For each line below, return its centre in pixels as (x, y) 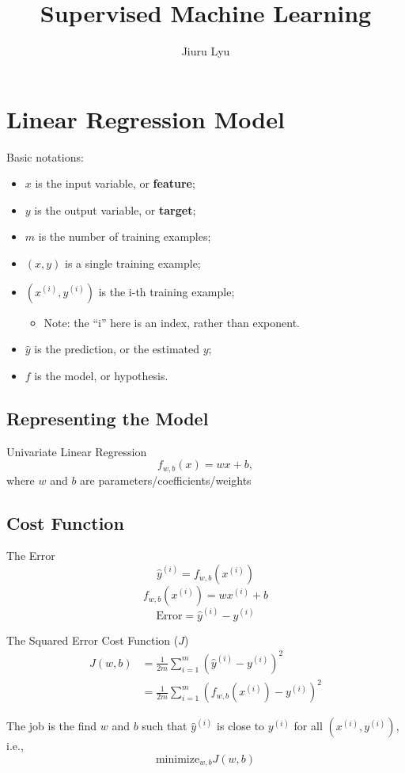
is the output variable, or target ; (115, 209)
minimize (178, 759)
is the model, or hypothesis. (101, 375)
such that (165, 726)
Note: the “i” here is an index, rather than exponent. (172, 322)
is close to (241, 726)
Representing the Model (108, 418)
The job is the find (52, 726)
